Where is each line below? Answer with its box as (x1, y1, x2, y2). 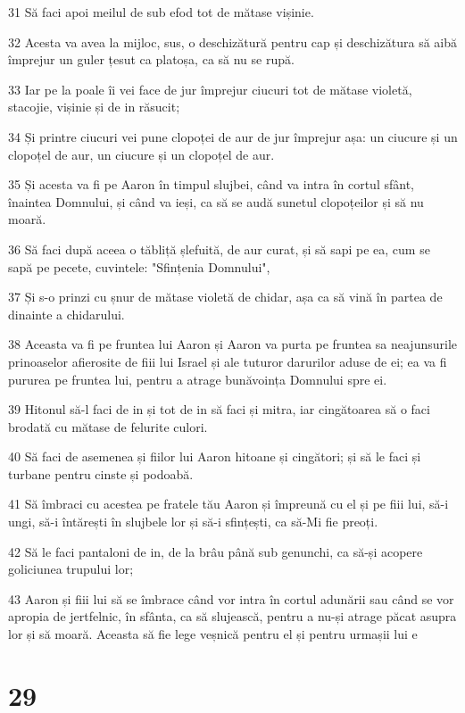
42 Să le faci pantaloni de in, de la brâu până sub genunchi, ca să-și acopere (8, 542, 423, 560)
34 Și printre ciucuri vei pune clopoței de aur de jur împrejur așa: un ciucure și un (8, 127, 458, 145)
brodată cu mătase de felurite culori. (8, 417, 208, 435)
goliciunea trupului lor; (8, 560, 134, 578)
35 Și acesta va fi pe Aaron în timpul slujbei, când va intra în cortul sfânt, (8, 175, 414, 194)
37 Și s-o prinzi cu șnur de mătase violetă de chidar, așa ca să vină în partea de (8, 287, 443, 306)
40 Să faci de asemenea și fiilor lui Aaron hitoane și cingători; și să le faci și (8, 447, 421, 466)
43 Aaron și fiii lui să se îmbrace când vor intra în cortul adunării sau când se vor (8, 589, 454, 608)
